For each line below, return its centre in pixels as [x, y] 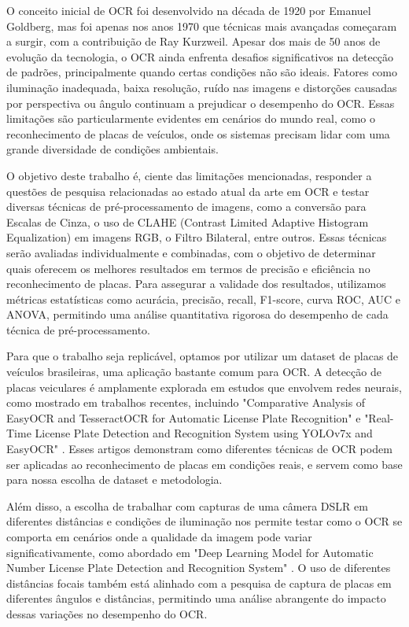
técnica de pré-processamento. [78, 329]
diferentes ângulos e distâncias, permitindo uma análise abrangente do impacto [196, 598]
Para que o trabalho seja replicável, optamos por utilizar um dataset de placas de [203, 356]
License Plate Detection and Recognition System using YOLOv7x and [204, 433]
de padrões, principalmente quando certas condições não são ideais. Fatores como [202, 72]
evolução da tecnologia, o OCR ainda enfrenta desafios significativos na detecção [200, 56]
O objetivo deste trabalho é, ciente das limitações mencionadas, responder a [189, 175]
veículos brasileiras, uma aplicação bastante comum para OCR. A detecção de [194, 372]
